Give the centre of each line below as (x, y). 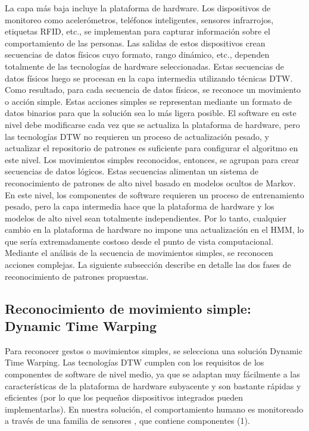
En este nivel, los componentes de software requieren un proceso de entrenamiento (154, 194)
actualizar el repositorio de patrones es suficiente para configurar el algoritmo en (152, 148)
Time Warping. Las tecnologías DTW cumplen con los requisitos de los (135, 362)
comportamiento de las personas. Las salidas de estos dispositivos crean (135, 43)
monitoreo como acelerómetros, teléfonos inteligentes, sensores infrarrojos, (139, 19)
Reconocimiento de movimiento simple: (128, 308)
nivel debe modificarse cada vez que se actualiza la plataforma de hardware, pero (152, 124)
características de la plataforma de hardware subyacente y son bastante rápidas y (153, 385)
